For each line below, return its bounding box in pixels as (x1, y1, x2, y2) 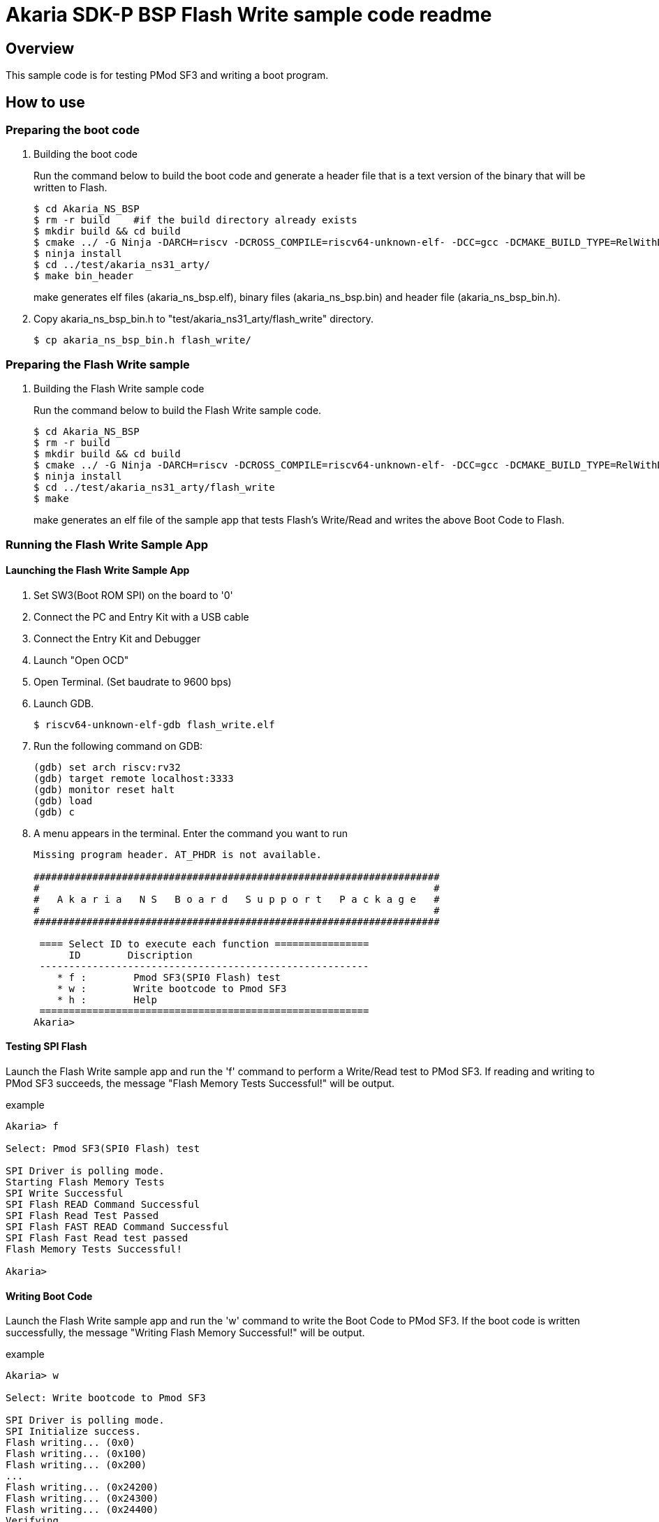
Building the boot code (34, 148, 138, 161)
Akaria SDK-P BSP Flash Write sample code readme (6, 3, 492, 27)
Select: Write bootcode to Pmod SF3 (6, 1392, 206, 1404)
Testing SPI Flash (6, 1040, 87, 1053)
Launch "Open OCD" (34, 653, 129, 666)
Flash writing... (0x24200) (6, 1482, 159, 1493)
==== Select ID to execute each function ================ (39, 938, 369, 950)
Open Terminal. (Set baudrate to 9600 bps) (34, 675, 232, 688)
